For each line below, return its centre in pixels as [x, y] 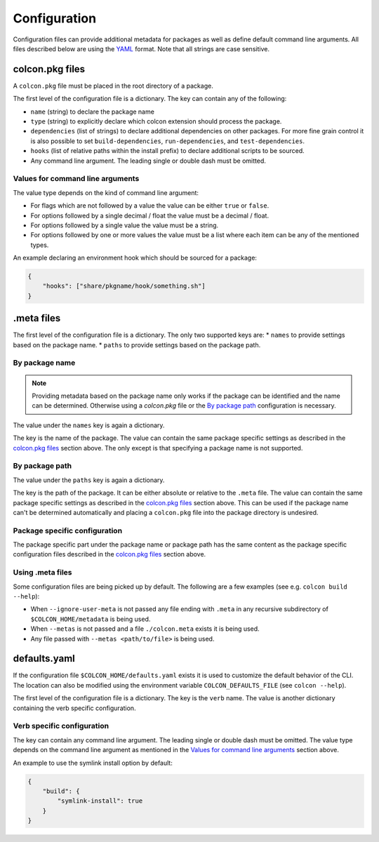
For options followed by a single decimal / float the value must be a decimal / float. [150, 215]
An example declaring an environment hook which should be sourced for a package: [135, 258]
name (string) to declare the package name [92, 112]
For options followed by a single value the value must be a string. [125, 225]
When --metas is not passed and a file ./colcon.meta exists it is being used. [145, 629]
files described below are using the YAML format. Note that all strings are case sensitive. [141, 48]
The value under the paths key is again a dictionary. [89, 480]
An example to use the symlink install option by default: [93, 763]
